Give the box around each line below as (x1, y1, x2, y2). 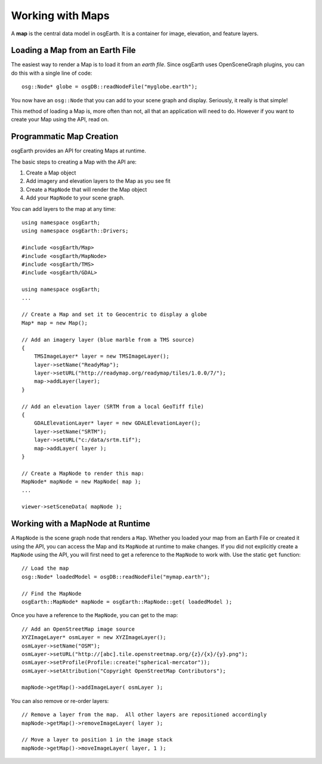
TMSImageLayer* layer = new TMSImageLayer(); (33, 353, 170, 360)
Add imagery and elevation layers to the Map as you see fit (26, 177, 171, 185)
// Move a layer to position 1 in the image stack (21, 737, 173, 743)
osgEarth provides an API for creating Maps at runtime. (11, 147, 146, 155)
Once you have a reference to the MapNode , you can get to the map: (11, 612, 178, 619)
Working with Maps (11, 9, 110, 22)
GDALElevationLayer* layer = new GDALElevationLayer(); (33, 420, 201, 427)
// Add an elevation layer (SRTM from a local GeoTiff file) (21, 403, 204, 410)
